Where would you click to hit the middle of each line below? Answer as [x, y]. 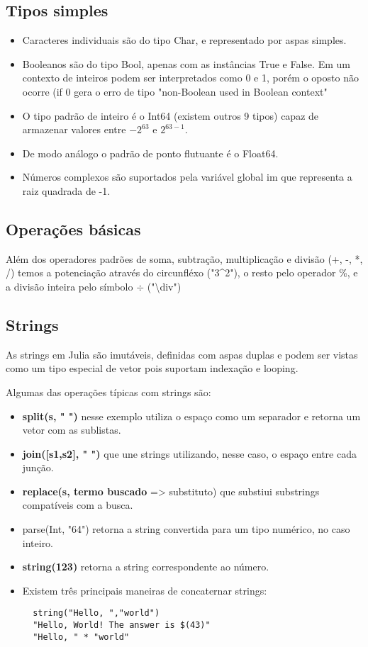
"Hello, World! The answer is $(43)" [122, 625]
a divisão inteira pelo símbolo [69, 286]
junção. [38, 467]
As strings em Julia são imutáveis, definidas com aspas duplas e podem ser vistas [182, 354]
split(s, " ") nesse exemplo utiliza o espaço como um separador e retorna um [191, 416]
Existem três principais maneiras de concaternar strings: [145, 590]
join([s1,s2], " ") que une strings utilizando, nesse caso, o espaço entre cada [189, 453]
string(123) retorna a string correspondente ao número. [146, 567]
